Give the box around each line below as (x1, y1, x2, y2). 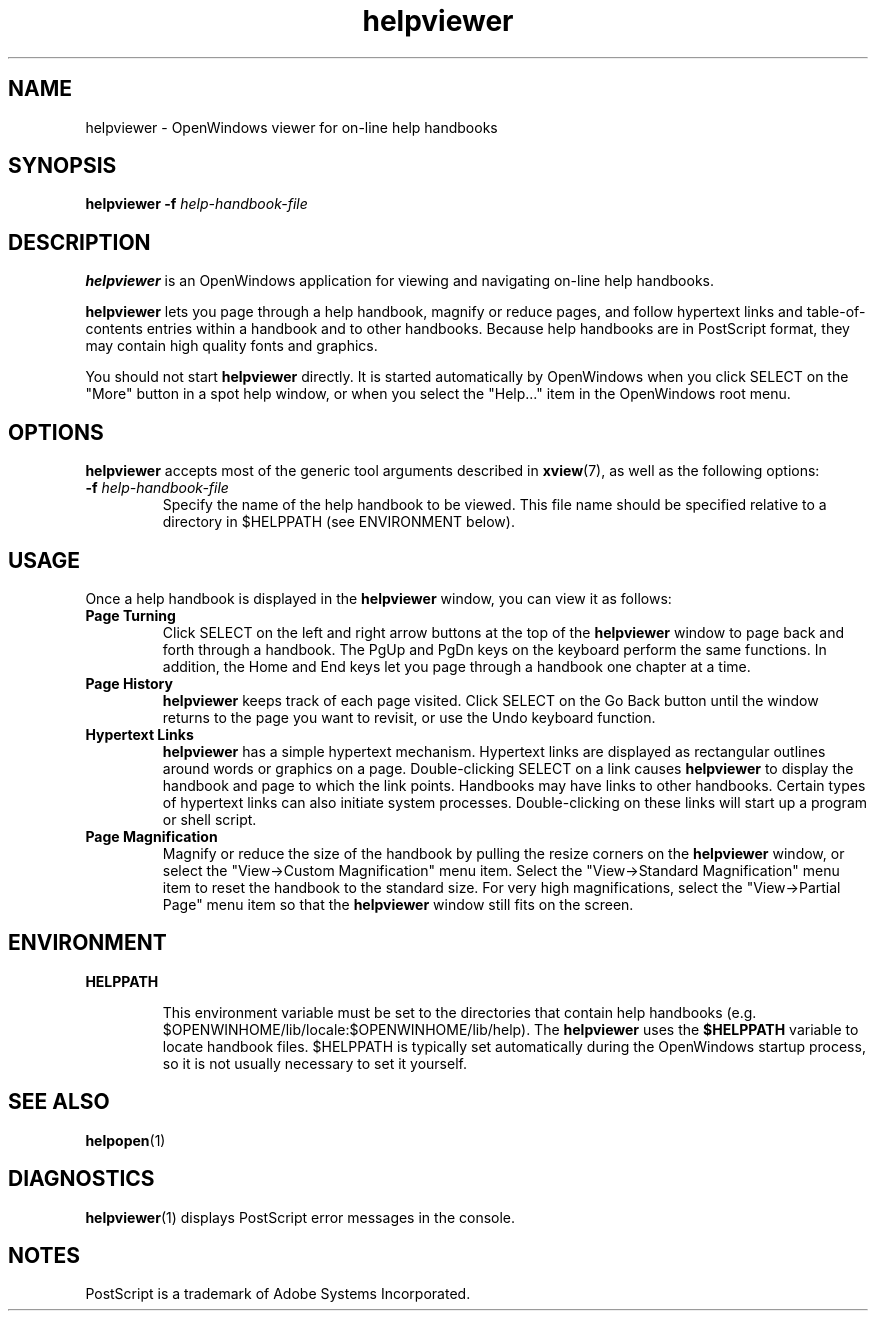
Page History (85, 674, 173, 692)
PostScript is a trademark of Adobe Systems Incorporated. (85, 1285, 471, 1303)
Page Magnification (85, 827, 218, 845)
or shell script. (162, 810, 257, 828)
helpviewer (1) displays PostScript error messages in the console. (85, 1208, 516, 1226)
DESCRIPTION (8, 229, 151, 255)
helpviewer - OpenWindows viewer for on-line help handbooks (85, 118, 498, 136)
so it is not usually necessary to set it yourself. (162, 1054, 467, 1072)
